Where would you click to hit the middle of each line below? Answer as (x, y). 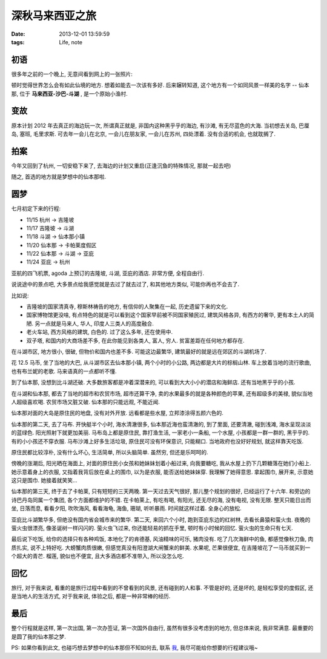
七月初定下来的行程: (36, 208)
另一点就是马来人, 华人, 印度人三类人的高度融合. (94, 323)
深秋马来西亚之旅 (54, 16)
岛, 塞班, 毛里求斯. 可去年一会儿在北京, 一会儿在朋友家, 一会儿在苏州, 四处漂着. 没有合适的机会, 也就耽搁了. (143, 134)
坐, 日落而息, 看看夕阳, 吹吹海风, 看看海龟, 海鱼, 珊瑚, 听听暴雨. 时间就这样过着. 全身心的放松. (126, 508)
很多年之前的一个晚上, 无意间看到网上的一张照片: (72, 74)
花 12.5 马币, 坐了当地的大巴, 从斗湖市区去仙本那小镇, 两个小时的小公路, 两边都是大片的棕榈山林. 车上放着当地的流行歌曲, (161, 363)
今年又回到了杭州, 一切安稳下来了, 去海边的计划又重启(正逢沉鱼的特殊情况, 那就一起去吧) (121, 165)
